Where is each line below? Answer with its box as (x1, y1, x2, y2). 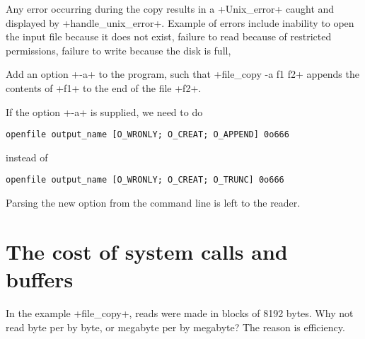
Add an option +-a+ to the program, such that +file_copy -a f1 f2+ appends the (6, 67, 359, 81)
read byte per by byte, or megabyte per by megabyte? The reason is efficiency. (6, 319, 345, 334)
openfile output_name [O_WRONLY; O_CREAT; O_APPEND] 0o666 (6, 130, 289, 140)
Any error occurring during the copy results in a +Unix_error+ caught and (6, 1, 335, 16)
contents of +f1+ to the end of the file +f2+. (6, 80, 202, 95)
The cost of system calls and (6, 236, 288, 265)
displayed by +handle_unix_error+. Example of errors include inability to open (6, 15, 354, 30)
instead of (6, 149, 48, 164)
